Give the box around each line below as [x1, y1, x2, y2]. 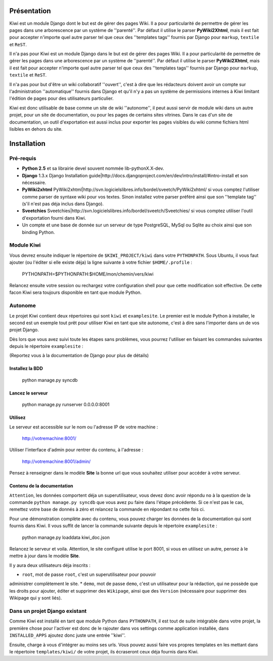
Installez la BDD [9, 365, 43, 372]
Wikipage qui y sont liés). [9, 595, 62, 601]
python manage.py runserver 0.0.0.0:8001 [22, 402, 110, 408]
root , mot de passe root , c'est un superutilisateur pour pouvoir [22, 571, 156, 577]
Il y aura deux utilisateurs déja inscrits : [9, 562, 91, 568]
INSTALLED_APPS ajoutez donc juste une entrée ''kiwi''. [9, 632, 126, 638]
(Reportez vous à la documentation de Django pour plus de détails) [9, 353, 149, 359]
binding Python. [22, 229, 55, 235]
